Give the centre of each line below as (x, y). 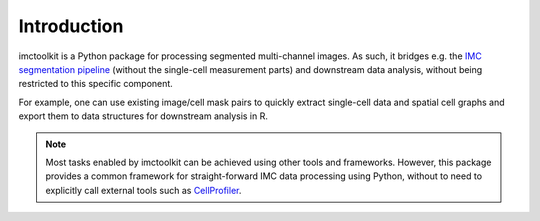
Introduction (71, 26)
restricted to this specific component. (96, 84)
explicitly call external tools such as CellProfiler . (143, 190)
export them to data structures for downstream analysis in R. (143, 116)
